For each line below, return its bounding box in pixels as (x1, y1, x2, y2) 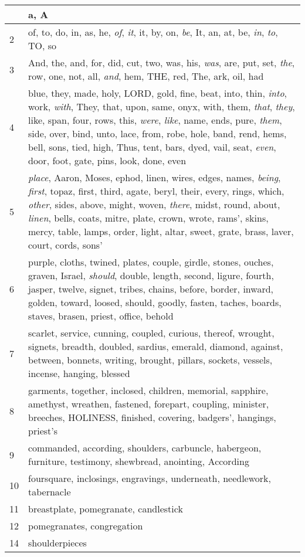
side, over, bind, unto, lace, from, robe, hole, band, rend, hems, (28, 127, 287, 140)
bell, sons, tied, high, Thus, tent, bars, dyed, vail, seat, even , (28, 140, 276, 154)
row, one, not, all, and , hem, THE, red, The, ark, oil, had (28, 69, 264, 83)
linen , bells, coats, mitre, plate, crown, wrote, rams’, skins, (28, 211, 269, 225)
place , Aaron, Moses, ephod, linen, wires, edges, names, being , (28, 171, 281, 184)
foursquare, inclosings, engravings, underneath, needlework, (28, 471, 271, 485)
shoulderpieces (28, 536, 87, 549)
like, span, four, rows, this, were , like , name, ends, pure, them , (28, 113, 282, 127)
